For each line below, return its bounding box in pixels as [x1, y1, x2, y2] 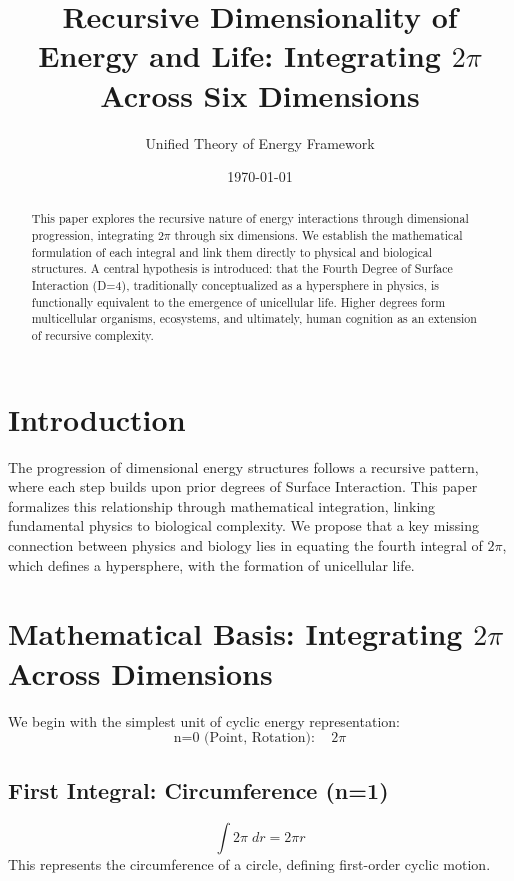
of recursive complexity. [31, 327, 154, 344]
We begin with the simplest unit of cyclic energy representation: [8, 710, 400, 731]
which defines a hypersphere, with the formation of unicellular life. [8, 554, 415, 575]
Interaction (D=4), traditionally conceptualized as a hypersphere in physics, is [31, 277, 440, 294]
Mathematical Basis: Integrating [8, 613, 463, 654]
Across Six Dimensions [100, 74, 420, 115]
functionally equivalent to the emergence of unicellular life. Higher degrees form [31, 293, 446, 310]
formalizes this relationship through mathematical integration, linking [8, 495, 436, 516]
